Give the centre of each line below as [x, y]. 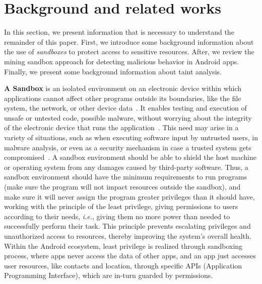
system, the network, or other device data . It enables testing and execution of [125, 108]
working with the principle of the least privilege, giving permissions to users [121, 206]
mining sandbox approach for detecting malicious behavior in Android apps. [121, 61]
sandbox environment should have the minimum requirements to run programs [126, 177]
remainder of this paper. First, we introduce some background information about [129, 41]
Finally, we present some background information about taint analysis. [113, 71]
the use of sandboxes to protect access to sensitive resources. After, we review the [129, 52]
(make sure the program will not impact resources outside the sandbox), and [122, 187]
